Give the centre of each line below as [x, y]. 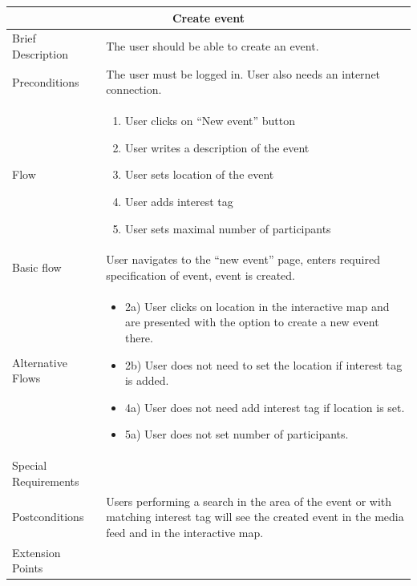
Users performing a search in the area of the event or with [249, 501]
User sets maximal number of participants [228, 228]
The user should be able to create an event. [213, 46]
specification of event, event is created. [200, 275]
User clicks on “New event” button [210, 121]
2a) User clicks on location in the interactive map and [257, 306]
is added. [147, 380]
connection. [134, 89]
